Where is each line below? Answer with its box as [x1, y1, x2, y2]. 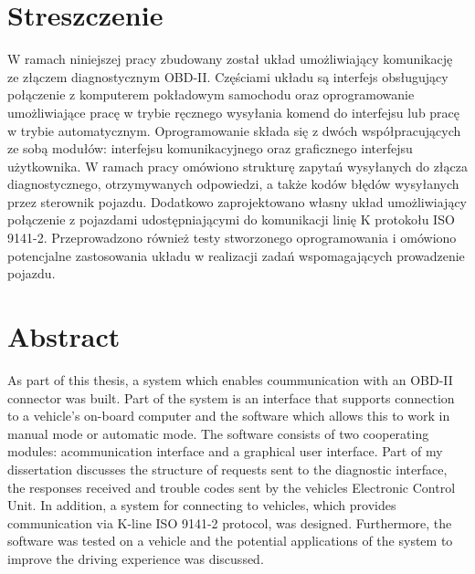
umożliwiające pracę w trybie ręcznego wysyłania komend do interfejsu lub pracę [7, 102, 460, 121]
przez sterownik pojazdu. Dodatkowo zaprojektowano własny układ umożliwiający [7, 192, 468, 211]
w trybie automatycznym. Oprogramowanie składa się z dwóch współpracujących [7, 120, 461, 140]
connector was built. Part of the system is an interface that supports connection [7, 388, 455, 407]
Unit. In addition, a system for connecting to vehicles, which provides [7, 496, 396, 515]
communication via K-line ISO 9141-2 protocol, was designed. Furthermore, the [7, 513, 452, 532]
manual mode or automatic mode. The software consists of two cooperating [7, 423, 429, 443]
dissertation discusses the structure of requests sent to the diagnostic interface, [7, 459, 448, 478]
